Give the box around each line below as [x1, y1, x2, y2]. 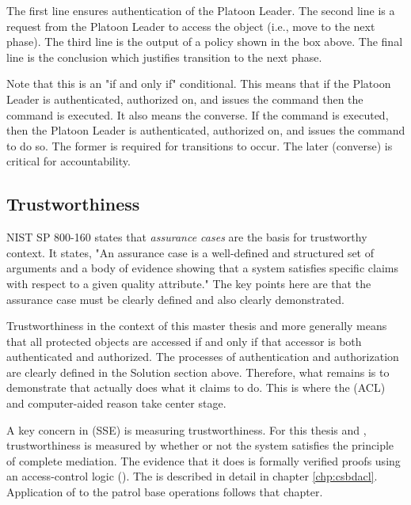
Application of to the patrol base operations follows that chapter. [6, 484, 323, 500]
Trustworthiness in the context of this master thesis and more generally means [6, 317, 387, 334]
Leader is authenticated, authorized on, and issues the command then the [6, 90, 363, 107]
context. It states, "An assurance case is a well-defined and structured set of [6, 244, 375, 260]
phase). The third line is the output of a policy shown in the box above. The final [6, 33, 403, 50]
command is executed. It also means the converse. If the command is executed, [6, 106, 389, 123]
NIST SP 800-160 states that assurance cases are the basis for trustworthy [6, 229, 367, 245]
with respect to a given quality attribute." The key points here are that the [6, 275, 371, 291]
